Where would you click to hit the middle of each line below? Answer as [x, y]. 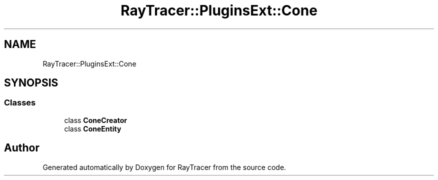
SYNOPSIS [31, 83]
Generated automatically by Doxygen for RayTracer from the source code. [164, 167]
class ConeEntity [93, 128]
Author [22, 148]
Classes [20, 103]
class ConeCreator [95, 120]
